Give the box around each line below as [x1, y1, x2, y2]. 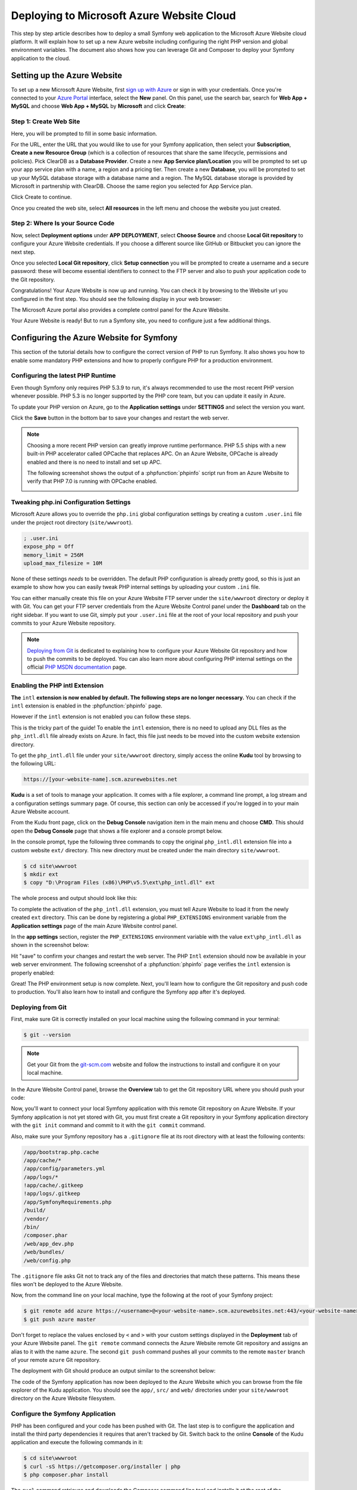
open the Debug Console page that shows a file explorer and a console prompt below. [11, 827, 223, 834]
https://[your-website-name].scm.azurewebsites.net [23, 776, 178, 783]
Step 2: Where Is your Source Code [11, 219, 115, 228]
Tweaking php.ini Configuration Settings [11, 498, 131, 507]
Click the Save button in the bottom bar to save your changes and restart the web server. [11, 414, 229, 421]
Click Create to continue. [11, 194, 72, 201]
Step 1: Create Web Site [11, 117, 80, 126]
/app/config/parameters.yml [23, 1165, 105, 1172]
